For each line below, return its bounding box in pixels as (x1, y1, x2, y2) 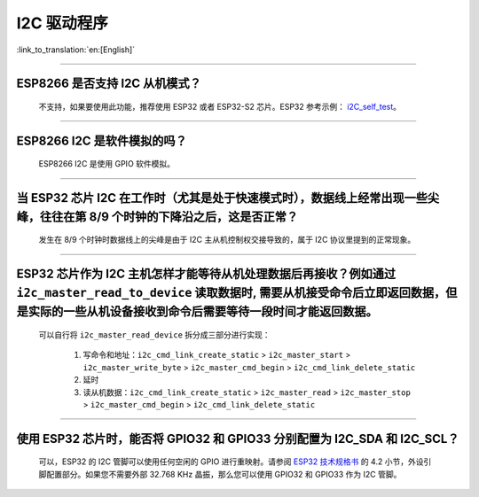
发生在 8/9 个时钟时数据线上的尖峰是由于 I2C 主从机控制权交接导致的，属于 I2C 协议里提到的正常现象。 (38, 235, 416, 245)
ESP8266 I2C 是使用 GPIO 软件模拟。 (38, 159, 176, 169)
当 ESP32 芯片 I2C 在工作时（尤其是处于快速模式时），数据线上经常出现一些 (16, 190, 428, 206)
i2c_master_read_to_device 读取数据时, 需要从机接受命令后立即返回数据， (16, 284, 446, 300)
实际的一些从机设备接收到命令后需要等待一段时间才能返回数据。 (27, 304, 378, 319)
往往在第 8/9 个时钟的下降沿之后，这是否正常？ (39, 209, 299, 224)
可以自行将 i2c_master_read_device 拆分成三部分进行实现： (38, 329, 271, 340)
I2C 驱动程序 (16, 13, 108, 33)
